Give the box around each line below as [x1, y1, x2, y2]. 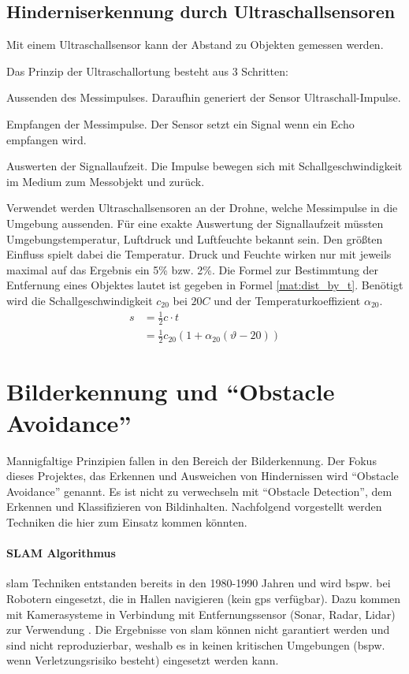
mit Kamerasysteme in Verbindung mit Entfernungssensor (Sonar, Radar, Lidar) [6, 605, 396, 622]
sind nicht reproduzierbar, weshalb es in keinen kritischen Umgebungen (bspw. [6, 636, 385, 653]
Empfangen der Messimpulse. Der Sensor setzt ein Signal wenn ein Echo [6, 115, 355, 132]
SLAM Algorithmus [6, 545, 116, 561]
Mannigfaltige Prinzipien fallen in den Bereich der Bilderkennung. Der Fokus [6, 452, 377, 468]
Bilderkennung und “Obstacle [6, 375, 335, 408]
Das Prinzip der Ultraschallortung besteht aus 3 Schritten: [6, 62, 288, 79]
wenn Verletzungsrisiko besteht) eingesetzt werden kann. [6, 652, 279, 668]
